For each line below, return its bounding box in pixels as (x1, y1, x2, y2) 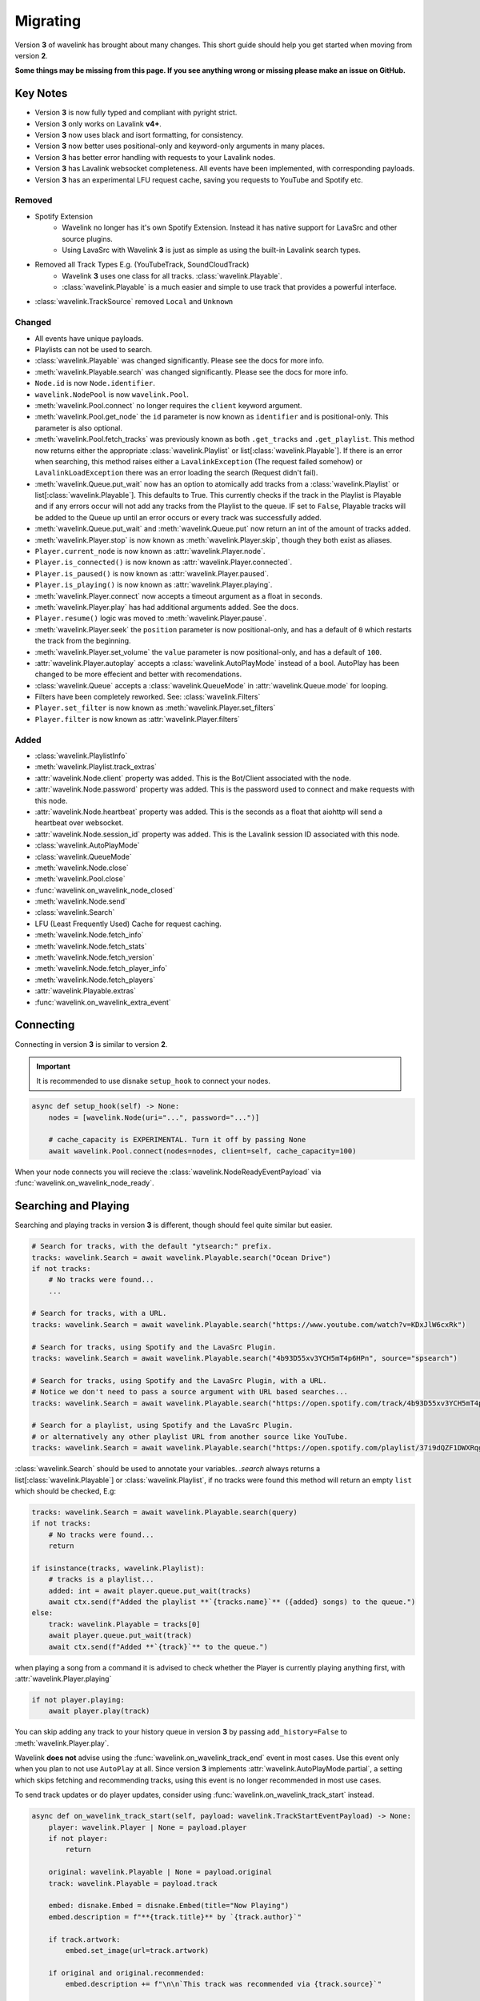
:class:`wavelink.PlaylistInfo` (34, 751, 128, 760)
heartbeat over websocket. (34, 818, 124, 828)
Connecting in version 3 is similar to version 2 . (14, 1039, 168, 1049)
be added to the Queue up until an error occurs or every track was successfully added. (34, 512, 322, 522)
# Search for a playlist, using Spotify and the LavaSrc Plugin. (31, 1421, 294, 1430)
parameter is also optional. (34, 423, 123, 432)
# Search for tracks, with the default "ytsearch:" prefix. (31, 1241, 273, 1251)
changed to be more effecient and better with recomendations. (34, 669, 242, 680)
